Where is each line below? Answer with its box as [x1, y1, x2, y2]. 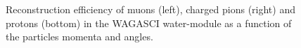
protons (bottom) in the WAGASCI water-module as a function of [6, 15, 292, 30]
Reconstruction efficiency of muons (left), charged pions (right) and [6, 2, 295, 16]
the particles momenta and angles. [6, 29, 153, 44]
